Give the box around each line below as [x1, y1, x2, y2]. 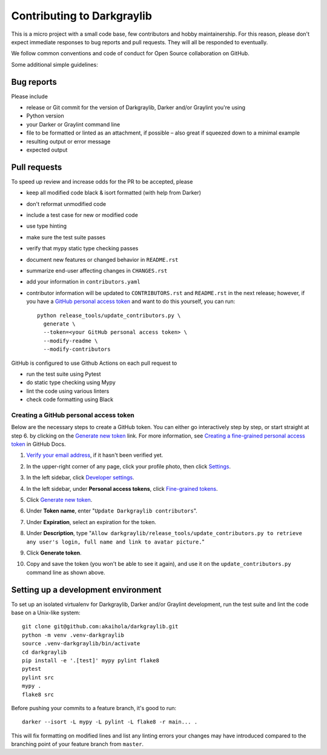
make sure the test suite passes [26, 233, 106, 241]
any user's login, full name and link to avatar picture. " [26, 538, 205, 545]
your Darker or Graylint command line [26, 121, 121, 128]
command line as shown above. [26, 568, 105, 576]
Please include [11, 93, 48, 100]
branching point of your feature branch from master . [11, 740, 144, 748]
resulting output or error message [26, 138, 111, 145]
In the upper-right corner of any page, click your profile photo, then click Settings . [26, 462, 231, 470]
